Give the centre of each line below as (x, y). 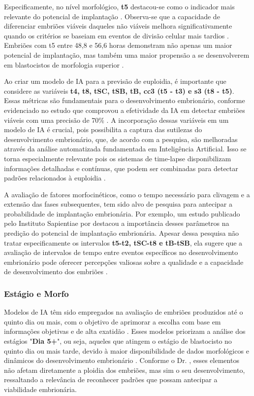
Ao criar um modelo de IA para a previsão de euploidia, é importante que (115, 81)
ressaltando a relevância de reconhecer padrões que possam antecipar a (111, 379)
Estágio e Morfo (36, 293)
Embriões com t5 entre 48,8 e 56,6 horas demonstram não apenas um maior (118, 45)
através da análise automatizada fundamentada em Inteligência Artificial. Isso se (125, 149)
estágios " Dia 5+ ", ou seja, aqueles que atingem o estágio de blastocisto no (118, 341)
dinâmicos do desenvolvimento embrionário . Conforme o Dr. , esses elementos (122, 360)
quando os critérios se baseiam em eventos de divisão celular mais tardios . (116, 35)
